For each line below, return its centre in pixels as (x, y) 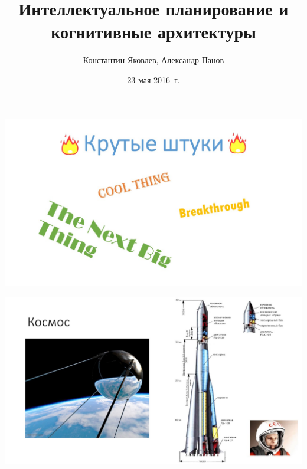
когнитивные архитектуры (153, 32)
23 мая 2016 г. (153, 79)
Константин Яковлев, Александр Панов (153, 60)
